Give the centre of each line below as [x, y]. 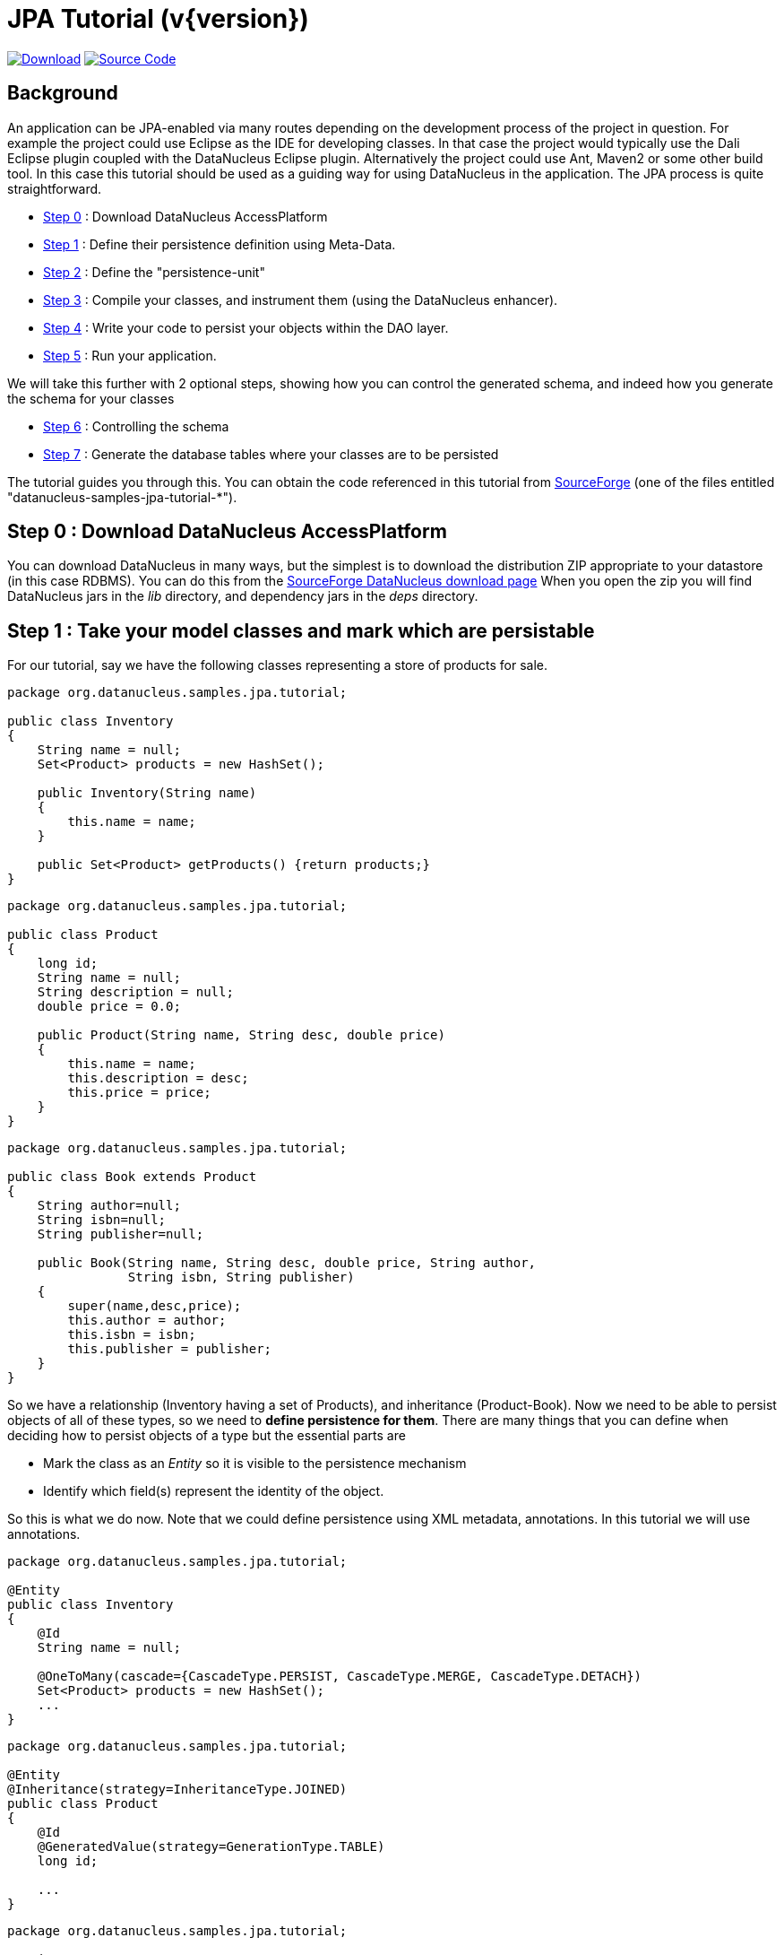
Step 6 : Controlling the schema [136, 426]
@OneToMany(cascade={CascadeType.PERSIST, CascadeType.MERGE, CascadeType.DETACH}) [340, 1677]
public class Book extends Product [132, 1177]
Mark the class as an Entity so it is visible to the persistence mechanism [255, 1464]
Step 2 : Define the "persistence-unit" [154, 272]
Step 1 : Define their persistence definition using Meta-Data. [220, 244]
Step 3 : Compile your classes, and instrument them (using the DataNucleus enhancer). [301, 300]
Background [63, 93]
